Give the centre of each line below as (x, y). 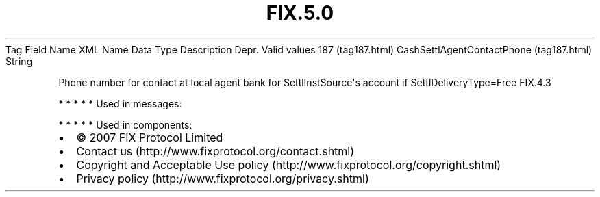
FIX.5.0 (300, 13)
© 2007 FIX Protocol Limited (150, 137)
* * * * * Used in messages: (120, 103)
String (19, 61)
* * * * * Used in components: (125, 124)
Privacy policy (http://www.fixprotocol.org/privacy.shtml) (223, 178)
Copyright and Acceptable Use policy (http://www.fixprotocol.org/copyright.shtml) (289, 165)
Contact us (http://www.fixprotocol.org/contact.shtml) (215, 151)
